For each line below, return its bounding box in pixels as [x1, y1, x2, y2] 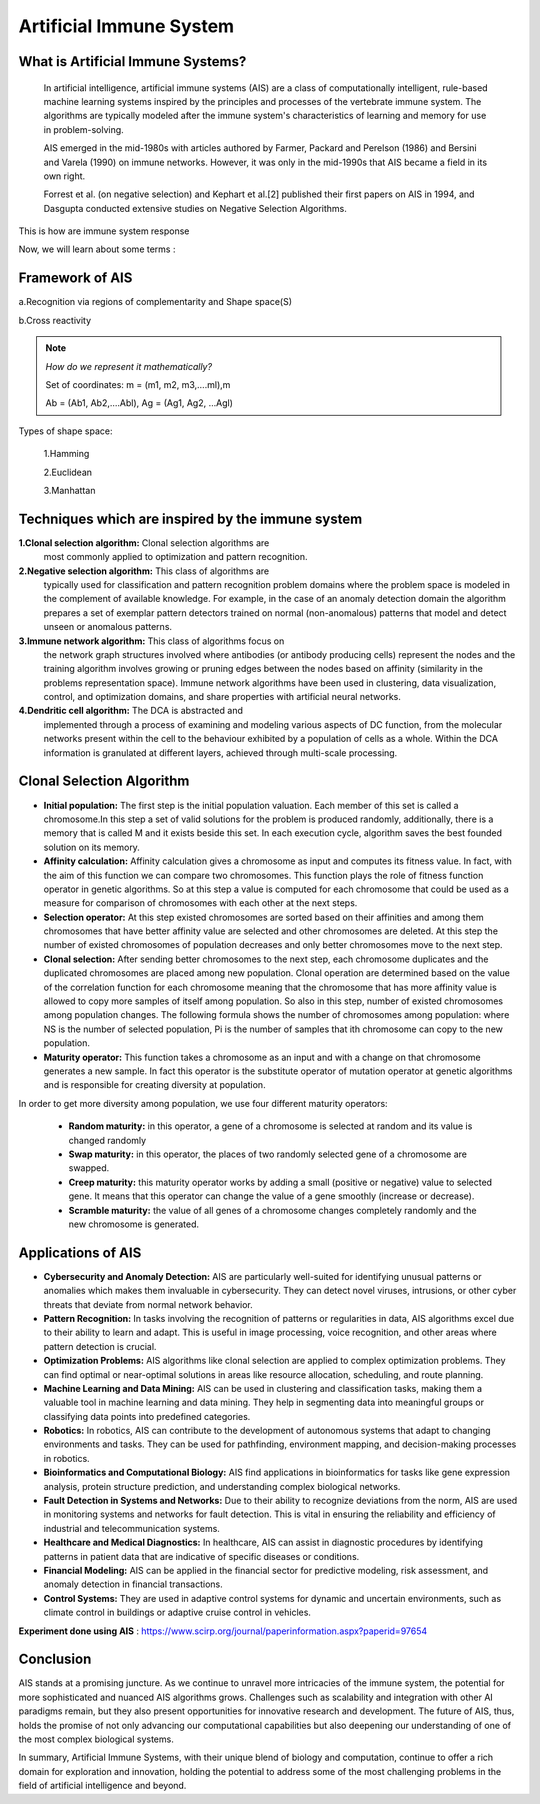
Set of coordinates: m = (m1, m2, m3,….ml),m [45, 378, 231, 390]
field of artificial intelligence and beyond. [18, 1780, 187, 1792]
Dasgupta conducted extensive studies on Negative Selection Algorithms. [43, 202, 347, 214]
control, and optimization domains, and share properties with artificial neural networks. [43, 691, 402, 703]
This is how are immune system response [18, 225, 190, 237]
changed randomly [68, 1134, 147, 1146]
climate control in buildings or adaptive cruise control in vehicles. [43, 1606, 312, 1619]
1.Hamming [43, 448, 90, 460]
